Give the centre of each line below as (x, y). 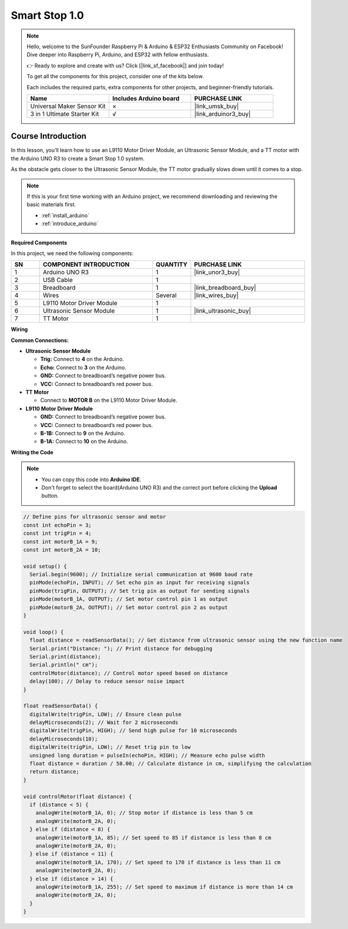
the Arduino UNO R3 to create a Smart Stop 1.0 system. (78, 158)
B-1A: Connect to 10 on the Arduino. (84, 441)
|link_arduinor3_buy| (222, 113)
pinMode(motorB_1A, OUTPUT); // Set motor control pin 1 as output (129, 599)
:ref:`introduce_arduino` (70, 224)
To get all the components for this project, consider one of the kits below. (115, 76)
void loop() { (43, 632)
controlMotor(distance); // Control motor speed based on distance (129, 673)
